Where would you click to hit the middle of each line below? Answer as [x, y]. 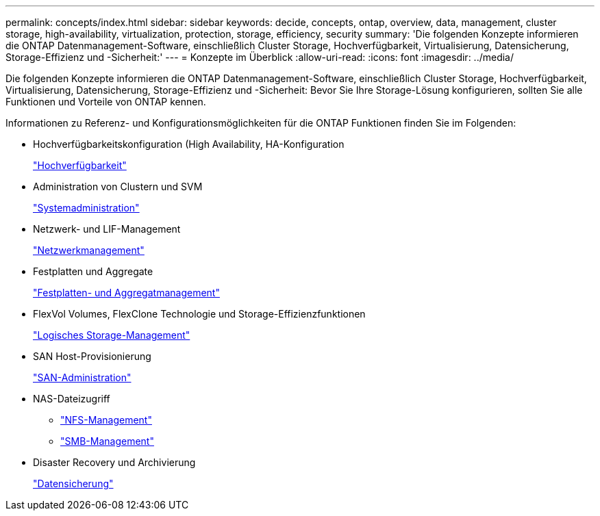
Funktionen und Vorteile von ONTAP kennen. [106, 102]
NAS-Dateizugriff [72, 399]
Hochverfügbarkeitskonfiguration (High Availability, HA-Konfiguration [189, 144]
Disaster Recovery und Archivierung [114, 462]
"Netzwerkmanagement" [89, 250]
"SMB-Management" [107, 441]
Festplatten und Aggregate [93, 271]
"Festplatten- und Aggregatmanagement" [126, 293]
